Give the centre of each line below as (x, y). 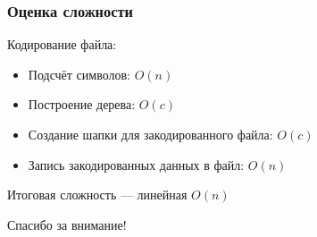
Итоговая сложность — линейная (97, 195)
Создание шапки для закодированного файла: (150, 134)
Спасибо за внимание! (67, 224)
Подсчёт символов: (79, 74)
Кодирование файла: (62, 44)
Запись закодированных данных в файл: (136, 164)
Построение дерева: (82, 104)
